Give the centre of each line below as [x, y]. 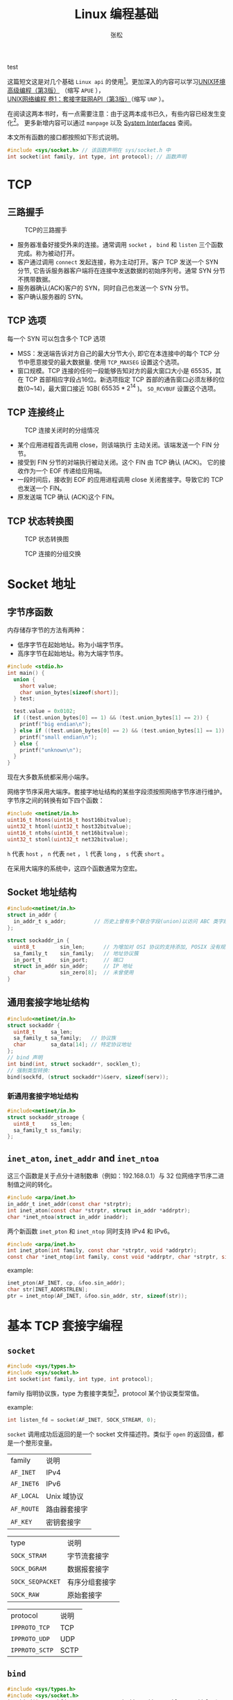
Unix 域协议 [65, 1496]
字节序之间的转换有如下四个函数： [56, 800]
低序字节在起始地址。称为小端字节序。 [72, 645]
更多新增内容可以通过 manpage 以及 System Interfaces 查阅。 [110, 123]
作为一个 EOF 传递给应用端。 [64, 471]
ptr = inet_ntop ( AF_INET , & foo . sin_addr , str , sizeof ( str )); [97, 1296]
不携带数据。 [35, 279]
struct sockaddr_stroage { [46, 1117]
